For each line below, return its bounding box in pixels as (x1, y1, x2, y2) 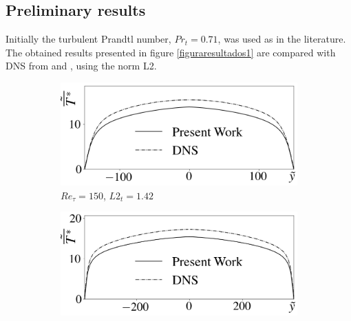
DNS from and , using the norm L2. (6, 58, 157, 73)
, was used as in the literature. (217, 32, 346, 46)
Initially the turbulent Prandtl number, (6, 32, 171, 46)
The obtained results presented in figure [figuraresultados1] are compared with (6, 45, 336, 59)
